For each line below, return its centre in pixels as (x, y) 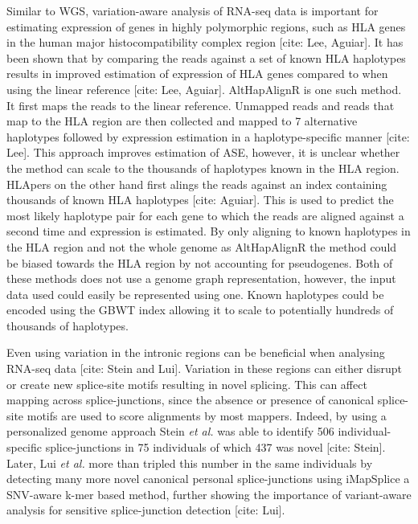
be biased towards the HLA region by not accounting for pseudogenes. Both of (200, 262)
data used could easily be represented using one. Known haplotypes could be (195, 294)
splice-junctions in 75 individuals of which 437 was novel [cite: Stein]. (215, 447)
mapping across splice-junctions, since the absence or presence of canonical (191, 400)
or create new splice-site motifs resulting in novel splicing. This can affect (187, 384)
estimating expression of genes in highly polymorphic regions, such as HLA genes (206, 26)
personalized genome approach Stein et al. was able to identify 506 (170, 431)
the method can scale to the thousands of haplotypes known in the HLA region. (203, 168)
